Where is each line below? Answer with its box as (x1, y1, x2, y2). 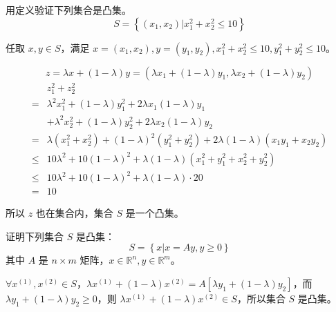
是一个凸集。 (125, 206, 184, 220)
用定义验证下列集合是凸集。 (6, 3, 131, 17)
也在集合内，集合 (35, 206, 113, 220)
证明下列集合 (6, 228, 64, 243)
